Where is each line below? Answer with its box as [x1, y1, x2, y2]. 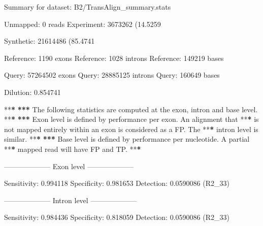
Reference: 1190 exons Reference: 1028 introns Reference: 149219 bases [4, 52, 224, 63]
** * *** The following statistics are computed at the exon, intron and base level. [4, 104, 258, 114]
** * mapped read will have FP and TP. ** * [4, 143, 141, 154]
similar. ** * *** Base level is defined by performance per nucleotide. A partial [4, 134, 250, 144]
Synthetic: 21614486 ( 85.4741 [4, 36, 95, 46]
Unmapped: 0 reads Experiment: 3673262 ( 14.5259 [4, 18, 161, 29]
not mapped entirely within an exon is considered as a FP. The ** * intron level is [4, 123, 258, 134]
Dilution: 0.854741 [4, 86, 61, 97]
